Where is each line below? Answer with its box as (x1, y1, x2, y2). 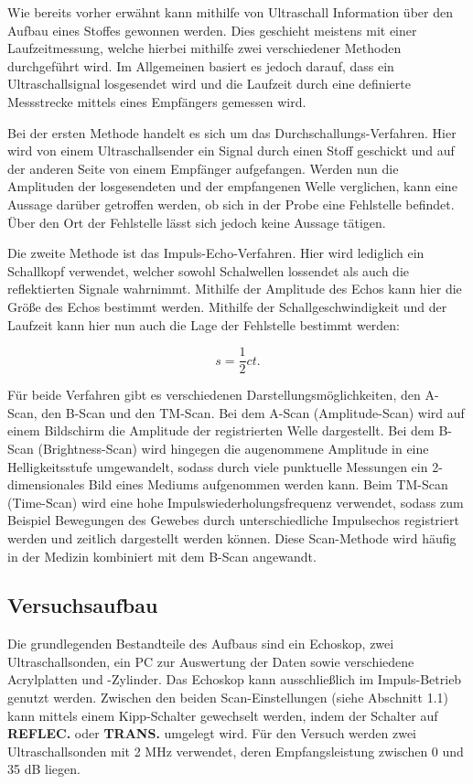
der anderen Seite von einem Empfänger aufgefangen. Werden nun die (7, 158, 399, 177)
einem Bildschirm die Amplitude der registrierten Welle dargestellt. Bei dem (7, 421, 435, 440)
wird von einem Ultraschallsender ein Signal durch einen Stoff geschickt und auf (7, 141, 455, 160)
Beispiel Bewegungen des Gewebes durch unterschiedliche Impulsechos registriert (7, 510, 459, 530)
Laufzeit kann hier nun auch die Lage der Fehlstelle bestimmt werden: (7, 315, 401, 334)
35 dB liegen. (7, 759, 81, 779)
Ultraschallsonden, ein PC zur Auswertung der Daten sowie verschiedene (7, 651, 414, 671)
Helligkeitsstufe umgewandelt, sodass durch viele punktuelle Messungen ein (7, 456, 428, 476)
